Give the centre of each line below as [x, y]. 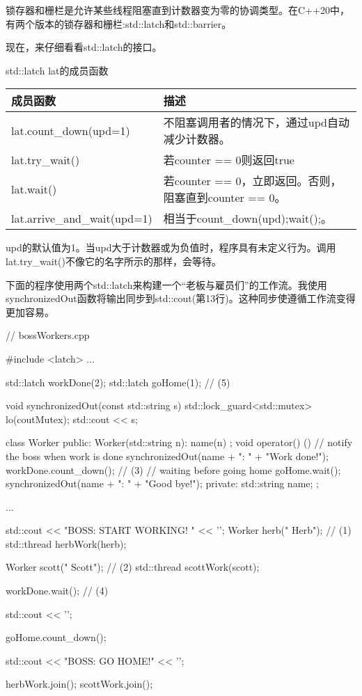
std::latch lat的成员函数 [57, 70]
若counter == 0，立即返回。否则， [252, 181]
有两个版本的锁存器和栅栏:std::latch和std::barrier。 [119, 23]
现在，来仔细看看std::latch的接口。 [84, 47]
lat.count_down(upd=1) [71, 130]
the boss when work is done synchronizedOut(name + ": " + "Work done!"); [167, 456]
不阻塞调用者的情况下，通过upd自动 [256, 122]
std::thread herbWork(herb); [66, 543]
